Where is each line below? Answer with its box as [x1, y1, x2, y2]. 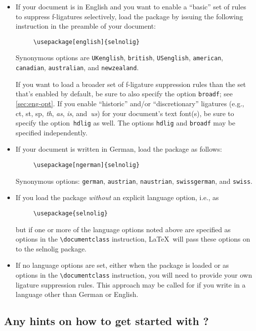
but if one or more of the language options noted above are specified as [15, 224, 231, 234]
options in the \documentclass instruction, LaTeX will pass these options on [15, 234, 251, 244]
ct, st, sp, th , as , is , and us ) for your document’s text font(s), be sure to [15, 108, 234, 118]
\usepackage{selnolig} [33, 209, 108, 217]
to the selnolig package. [15, 243, 86, 253]
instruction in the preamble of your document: [15, 21, 156, 31]
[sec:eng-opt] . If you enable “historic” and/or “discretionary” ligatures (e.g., [15, 98, 244, 108]
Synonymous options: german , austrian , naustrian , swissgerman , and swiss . [15, 175, 253, 186]
